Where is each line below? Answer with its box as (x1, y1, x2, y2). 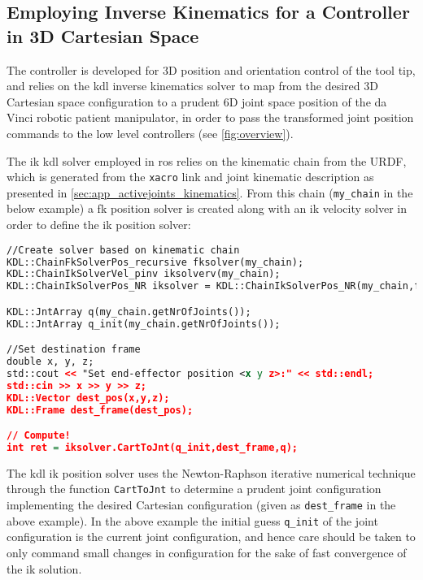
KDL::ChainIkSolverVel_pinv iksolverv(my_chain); (7, 268, 281, 280)
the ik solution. (7, 560, 82, 577)
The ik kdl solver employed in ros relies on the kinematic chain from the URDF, (7, 152, 407, 169)
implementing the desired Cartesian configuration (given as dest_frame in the (7, 496, 396, 513)
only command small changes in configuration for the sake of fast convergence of (7, 544, 407, 561)
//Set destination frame (7, 344, 141, 356)
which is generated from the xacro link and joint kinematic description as (7, 168, 374, 185)
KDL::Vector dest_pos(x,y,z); (7, 392, 170, 404)
